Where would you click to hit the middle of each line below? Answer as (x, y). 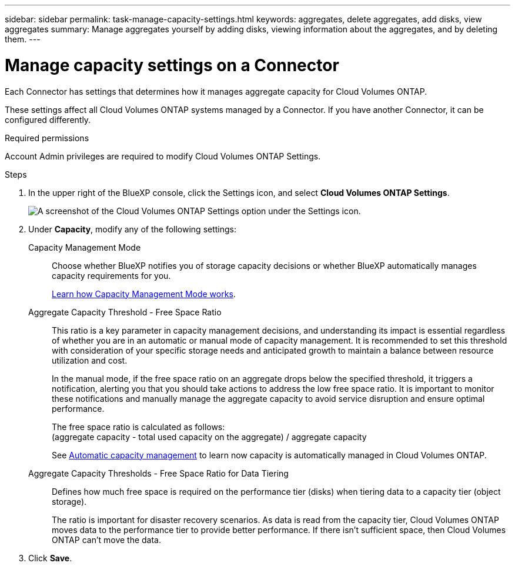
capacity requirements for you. (111, 275)
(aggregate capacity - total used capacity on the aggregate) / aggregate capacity (209, 437)
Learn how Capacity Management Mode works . (144, 294)
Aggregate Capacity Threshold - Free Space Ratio (125, 312)
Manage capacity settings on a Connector (172, 65)
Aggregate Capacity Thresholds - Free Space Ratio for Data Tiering (158, 473)
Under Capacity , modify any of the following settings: (133, 229)
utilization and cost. (90, 360)
